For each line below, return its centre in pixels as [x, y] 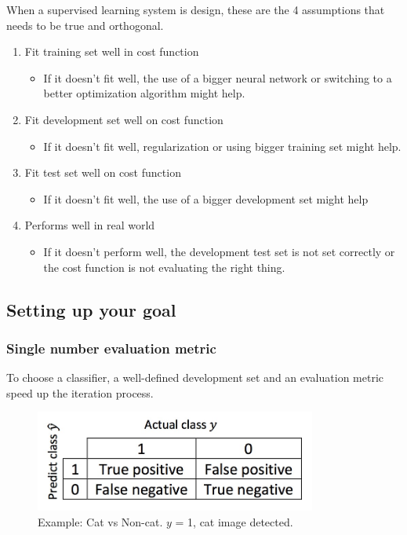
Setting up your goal [91, 309]
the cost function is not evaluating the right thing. [164, 267]
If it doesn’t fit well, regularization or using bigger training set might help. [222, 146]
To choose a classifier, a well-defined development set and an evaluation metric [195, 377]
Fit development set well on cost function [124, 119]
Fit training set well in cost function [112, 51]
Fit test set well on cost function [103, 172]
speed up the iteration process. [80, 392]
